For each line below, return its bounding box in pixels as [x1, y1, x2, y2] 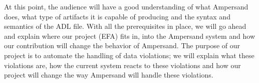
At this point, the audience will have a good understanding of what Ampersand [4, 1, 248, 11]
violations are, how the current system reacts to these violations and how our [4, 60, 241, 70]
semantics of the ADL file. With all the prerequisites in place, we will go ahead [4, 21, 246, 31]
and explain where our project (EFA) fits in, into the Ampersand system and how [4, 30, 255, 41]
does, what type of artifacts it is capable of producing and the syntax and [4, 11, 230, 21]
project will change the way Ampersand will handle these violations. [4, 70, 213, 80]
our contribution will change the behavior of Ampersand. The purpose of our [4, 40, 240, 51]
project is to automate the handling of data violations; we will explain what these [4, 50, 254, 60]
